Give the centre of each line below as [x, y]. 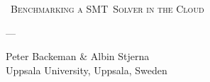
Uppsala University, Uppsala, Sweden [87, 70]
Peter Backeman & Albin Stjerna [78, 56]
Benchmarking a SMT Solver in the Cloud [107, 8]
